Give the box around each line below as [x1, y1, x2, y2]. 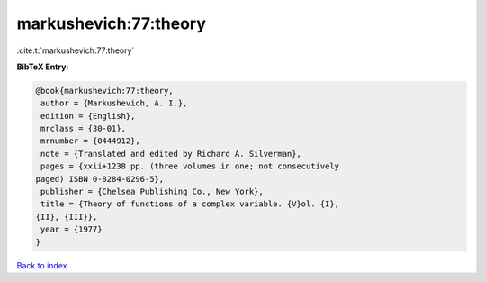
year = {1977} [40, 224, 103, 234]
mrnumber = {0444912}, [40, 136, 141, 146]
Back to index [16, 259, 67, 270]
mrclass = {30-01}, [40, 123, 126, 134]
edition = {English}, [40, 111, 136, 121]
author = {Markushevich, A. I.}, [40, 98, 188, 108]
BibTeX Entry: [16, 61, 69, 72]
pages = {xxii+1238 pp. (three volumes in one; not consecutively [40, 161, 340, 171]
